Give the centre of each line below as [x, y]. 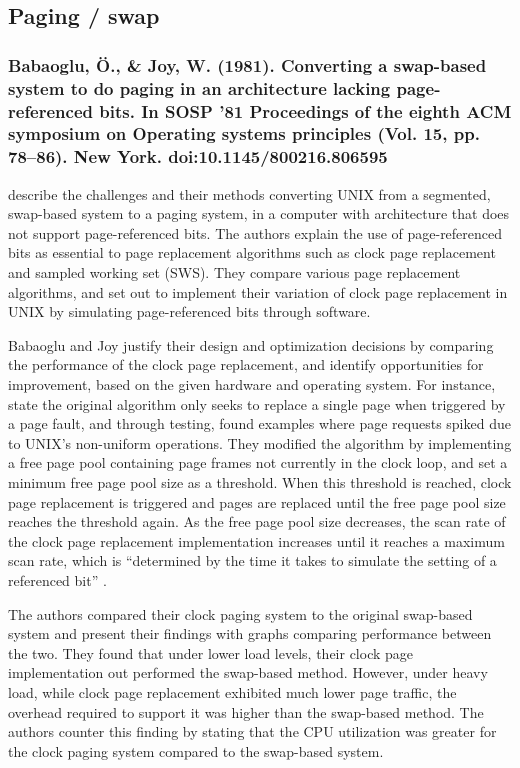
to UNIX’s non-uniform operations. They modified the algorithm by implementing [260, 442]
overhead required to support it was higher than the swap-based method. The [246, 711]
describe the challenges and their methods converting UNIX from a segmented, [249, 193]
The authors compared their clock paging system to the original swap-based [240, 613]
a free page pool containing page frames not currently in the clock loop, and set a [258, 462]
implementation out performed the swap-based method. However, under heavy [248, 672]
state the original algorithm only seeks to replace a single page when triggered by [257, 403]
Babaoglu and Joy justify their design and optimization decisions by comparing [251, 344]
